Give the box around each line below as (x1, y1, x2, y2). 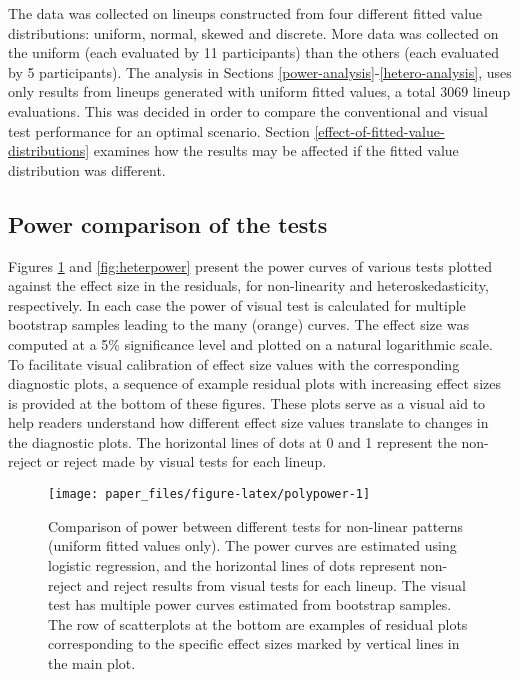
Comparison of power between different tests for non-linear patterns (48, 515, 464, 536)
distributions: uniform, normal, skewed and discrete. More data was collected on (8, 22, 499, 43)
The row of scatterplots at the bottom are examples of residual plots (48, 613, 468, 634)
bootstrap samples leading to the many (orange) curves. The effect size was (8, 314, 469, 335)
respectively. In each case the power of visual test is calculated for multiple (8, 294, 466, 315)
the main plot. (48, 652, 136, 673)
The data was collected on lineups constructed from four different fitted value (8, 3, 483, 23)
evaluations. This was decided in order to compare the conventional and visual (8, 100, 488, 121)
